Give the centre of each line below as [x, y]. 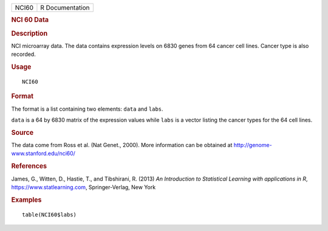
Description [29, 33]
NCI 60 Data [30, 20]
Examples [26, 199]
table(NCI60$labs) [50, 215]
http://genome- [253, 145]
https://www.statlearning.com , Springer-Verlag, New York [84, 187]
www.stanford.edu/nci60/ [43, 153]
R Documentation [65, 8]
